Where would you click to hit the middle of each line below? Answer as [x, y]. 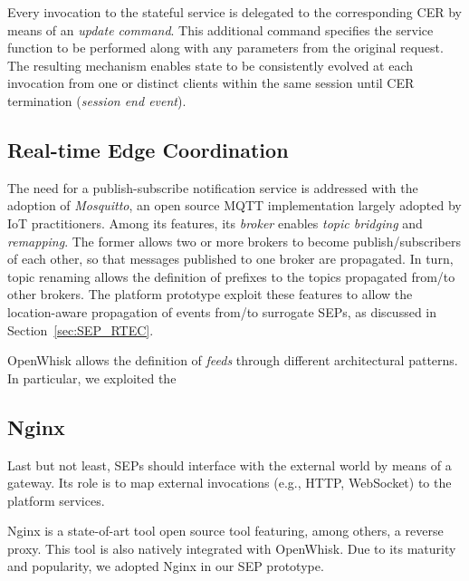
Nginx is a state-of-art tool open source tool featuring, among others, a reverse [225, 531]
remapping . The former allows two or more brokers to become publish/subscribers [234, 241]
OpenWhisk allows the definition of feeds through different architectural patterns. [233, 360]
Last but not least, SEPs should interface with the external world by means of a [230, 465]
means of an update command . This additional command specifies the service [220, 29]
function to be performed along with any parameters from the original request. [225, 48]
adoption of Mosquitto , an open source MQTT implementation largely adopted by [234, 205]
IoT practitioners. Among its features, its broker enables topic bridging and [215, 223]
